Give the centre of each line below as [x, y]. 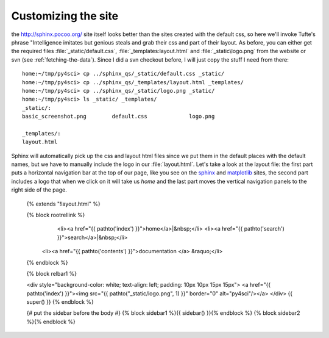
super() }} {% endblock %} [60, 302]
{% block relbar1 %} [52, 273]
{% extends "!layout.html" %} [63, 204]
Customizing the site [65, 16]
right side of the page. [39, 190]
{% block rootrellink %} [56, 215]
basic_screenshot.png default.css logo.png [119, 117]
